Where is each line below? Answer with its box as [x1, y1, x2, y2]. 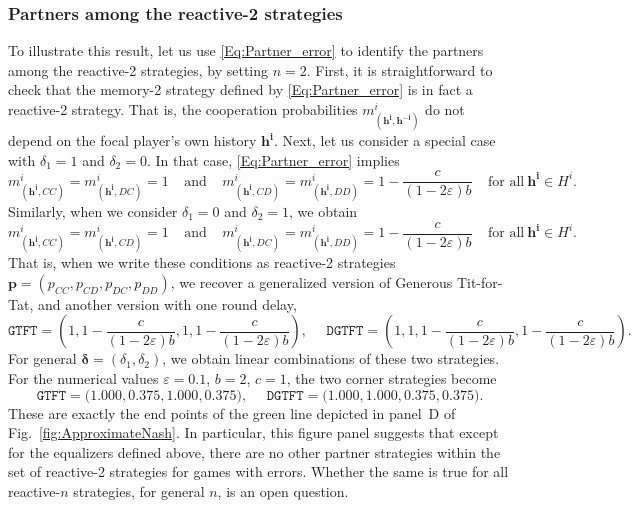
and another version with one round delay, [37, 293, 297, 314]
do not [425, 99, 465, 119]
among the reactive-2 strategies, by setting [8, 59, 269, 80]
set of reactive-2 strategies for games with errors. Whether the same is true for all [8, 461, 509, 482]
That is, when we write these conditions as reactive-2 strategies [8, 252, 396, 273]
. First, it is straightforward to [306, 59, 493, 80]
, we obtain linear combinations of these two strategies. [162, 348, 500, 369]
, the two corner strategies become [286, 367, 497, 388]
